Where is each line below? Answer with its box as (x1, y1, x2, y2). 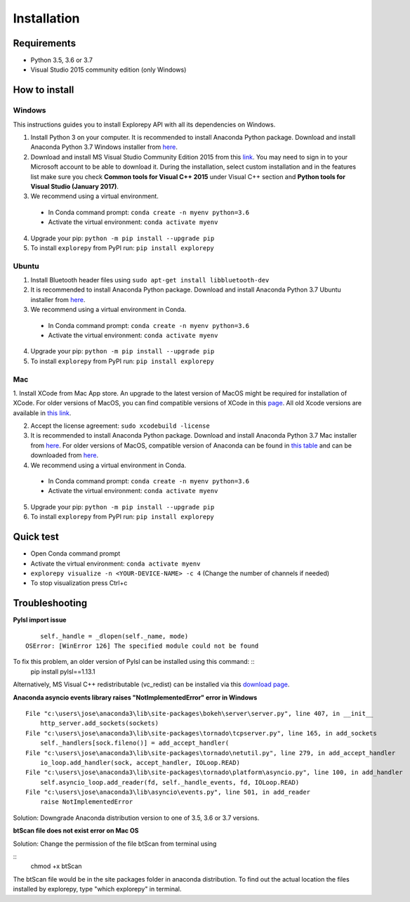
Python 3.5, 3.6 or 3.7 (30, 56, 93, 65)
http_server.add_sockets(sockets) (39, 719, 159, 727)
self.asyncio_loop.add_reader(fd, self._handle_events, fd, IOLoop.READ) (39, 778, 300, 786)
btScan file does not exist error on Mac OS (13, 826, 139, 835)
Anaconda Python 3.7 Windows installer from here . (30, 143, 178, 151)
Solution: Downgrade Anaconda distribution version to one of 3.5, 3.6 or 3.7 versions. (13, 813, 260, 822)
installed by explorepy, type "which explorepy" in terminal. (13, 885, 182, 894)
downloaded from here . (30, 451, 98, 459)
